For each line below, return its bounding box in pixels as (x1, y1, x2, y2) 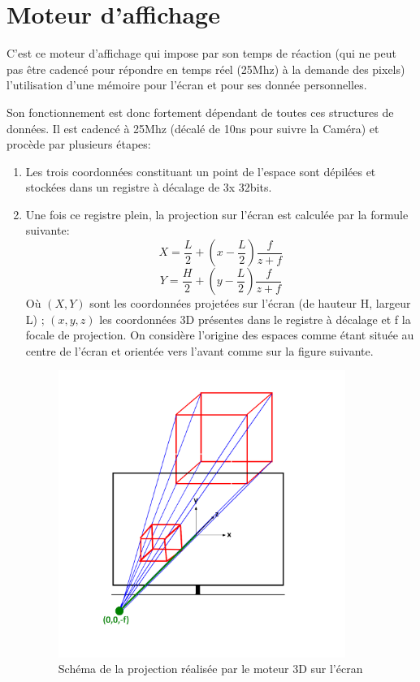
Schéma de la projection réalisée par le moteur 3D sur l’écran (58, 660, 363, 677)
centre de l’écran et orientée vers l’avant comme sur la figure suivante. (25, 342, 374, 359)
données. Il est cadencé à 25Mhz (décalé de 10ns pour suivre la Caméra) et (6, 119, 379, 136)
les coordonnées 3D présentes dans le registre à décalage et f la (99, 310, 411, 327)
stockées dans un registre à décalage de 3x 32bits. (25, 179, 272, 196)
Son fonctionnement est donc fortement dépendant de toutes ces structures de (6, 103, 394, 120)
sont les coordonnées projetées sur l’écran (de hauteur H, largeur (89, 295, 411, 312)
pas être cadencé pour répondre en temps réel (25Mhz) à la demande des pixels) (6, 60, 405, 77)
